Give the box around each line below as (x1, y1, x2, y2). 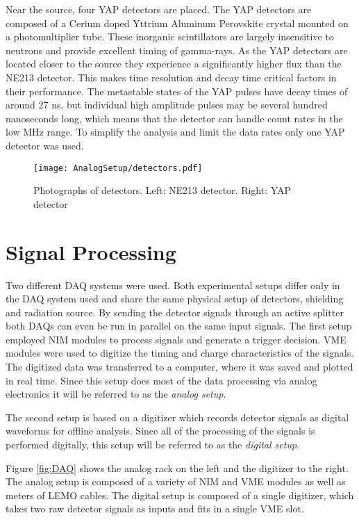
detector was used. (6, 138, 84, 152)
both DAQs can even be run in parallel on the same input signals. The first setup (6, 318, 352, 333)
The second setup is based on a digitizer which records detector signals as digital (6, 409, 349, 424)
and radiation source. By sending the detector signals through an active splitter (6, 304, 344, 319)
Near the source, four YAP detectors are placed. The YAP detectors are (6, 2, 312, 16)
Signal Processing (6, 237, 176, 266)
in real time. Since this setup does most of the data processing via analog (6, 373, 317, 387)
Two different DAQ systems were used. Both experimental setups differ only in (6, 277, 340, 292)
